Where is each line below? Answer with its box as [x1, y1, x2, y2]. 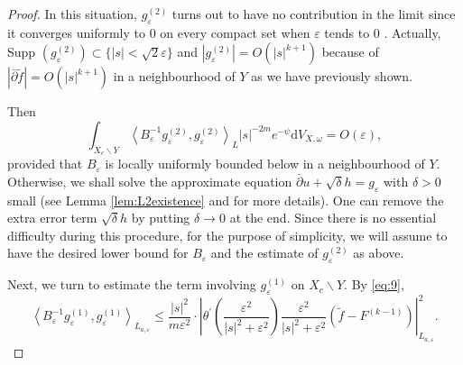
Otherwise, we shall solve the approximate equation [7, 171, 292, 190]
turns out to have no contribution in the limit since [171, 5, 456, 23]
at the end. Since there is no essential [229, 208, 437, 227]
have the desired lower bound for [7, 243, 189, 262]
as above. [353, 243, 404, 262]
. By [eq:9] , [344, 275, 404, 294]
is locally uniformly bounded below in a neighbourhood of [105, 154, 425, 173]
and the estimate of [210, 243, 319, 262]
